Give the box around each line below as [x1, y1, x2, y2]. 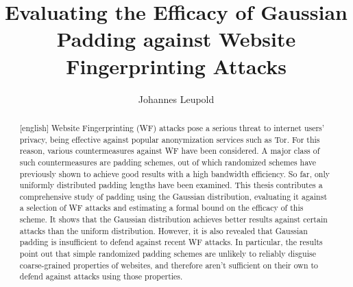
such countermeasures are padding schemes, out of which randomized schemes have [19, 156, 317, 168]
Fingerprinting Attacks [66, 51, 287, 80]
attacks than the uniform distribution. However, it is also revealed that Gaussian [19, 225, 308, 236]
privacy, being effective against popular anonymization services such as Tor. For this [19, 133, 320, 145]
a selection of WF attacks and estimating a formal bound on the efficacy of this [19, 202, 304, 214]
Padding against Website [56, 25, 296, 53]
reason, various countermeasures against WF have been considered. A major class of [19, 145, 320, 157]
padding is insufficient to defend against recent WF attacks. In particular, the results [19, 236, 323, 248]
